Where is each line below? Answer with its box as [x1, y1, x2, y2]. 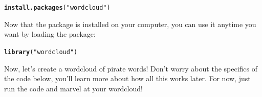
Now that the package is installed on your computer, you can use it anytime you [4, 18, 256, 29]
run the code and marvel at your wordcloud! [4, 83, 143, 93]
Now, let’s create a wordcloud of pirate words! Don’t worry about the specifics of [4, 63, 257, 74]
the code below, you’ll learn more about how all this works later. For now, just [4, 73, 251, 84]
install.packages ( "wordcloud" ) [4, 4, 111, 11]
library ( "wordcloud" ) [4, 48, 78, 56]
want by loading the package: [4, 29, 96, 39]
